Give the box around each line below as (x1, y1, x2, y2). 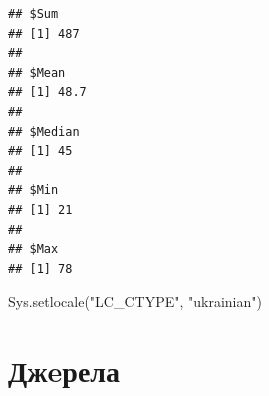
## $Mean (8, 65, 66, 80)
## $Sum (8, 7, 59, 21)
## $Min (8, 183, 59, 198)
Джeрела (8, 350, 121, 391)
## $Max (8, 242, 59, 257)
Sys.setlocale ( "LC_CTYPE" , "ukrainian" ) (8, 291, 262, 312)
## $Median (8, 124, 80, 139)
